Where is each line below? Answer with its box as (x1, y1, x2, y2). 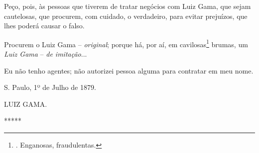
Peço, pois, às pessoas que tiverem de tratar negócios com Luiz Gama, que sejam (4, 1, 251, 11)
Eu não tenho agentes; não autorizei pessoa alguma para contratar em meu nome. (4, 65, 254, 76)
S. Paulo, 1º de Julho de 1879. (4, 82, 96, 92)
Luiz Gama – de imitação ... (4, 49, 87, 59)
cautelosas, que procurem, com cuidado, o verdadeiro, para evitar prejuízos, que (4, 10, 248, 21)
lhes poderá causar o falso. (4, 20, 85, 31)
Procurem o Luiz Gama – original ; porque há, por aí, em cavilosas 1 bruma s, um (4, 37, 248, 49)
